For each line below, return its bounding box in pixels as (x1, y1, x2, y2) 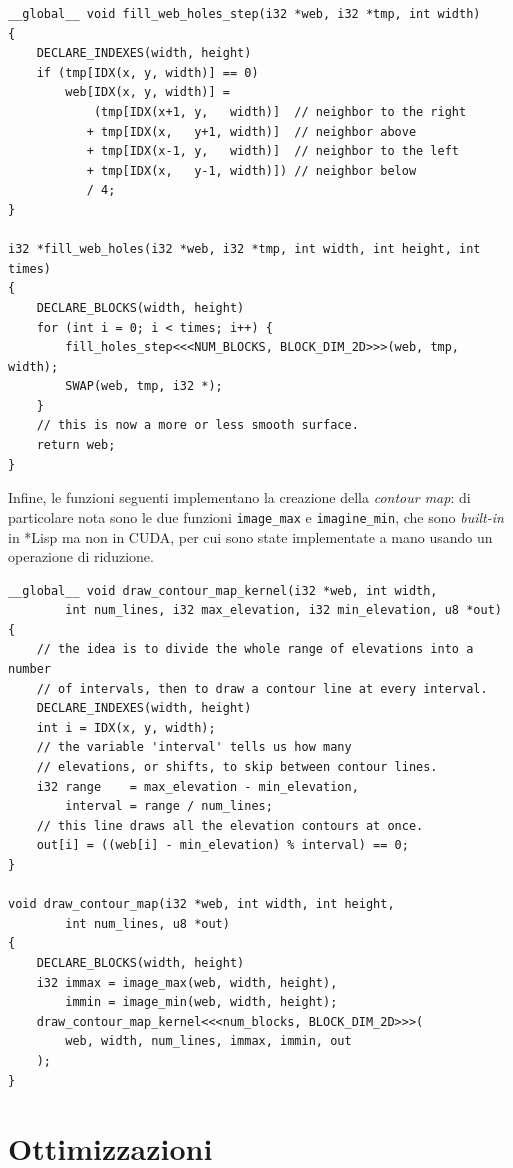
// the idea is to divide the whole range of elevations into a (36, 642, 474, 657)
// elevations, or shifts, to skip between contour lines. (36, 760, 438, 775)
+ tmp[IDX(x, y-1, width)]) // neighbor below (86, 163, 417, 178)
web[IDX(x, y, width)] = (65, 85, 230, 100)
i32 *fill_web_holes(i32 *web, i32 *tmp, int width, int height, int (8, 242, 481, 257)
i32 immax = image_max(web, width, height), (36, 975, 338, 990)
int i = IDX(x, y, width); (36, 720, 216, 735)
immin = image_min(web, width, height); (65, 995, 338, 1010)
